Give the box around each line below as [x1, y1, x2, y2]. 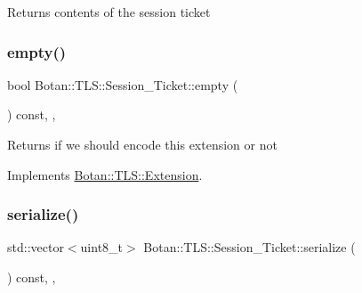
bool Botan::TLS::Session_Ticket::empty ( [7, 75, 238, 94]
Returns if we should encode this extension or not [7, 135, 278, 153]
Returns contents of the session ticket [7, 3, 211, 20]
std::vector [7, 238, 64, 256]
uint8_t [80, 238, 124, 256]
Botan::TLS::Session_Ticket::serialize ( [143, 238, 356, 256]
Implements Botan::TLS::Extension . [7, 165, 203, 183]
